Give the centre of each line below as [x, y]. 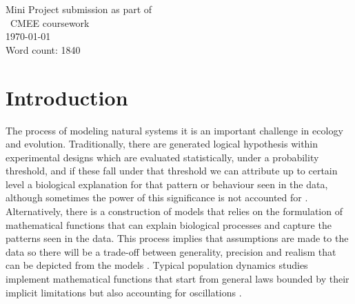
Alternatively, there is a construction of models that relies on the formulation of [174, 211]
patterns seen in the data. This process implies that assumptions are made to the [177, 238]
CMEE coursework [50, 22]
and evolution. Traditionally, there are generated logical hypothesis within [162, 144]
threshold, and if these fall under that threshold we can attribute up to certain [172, 171]
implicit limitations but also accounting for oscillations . [124, 292]
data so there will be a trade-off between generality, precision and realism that [171, 251]
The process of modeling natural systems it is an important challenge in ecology [174, 130]
